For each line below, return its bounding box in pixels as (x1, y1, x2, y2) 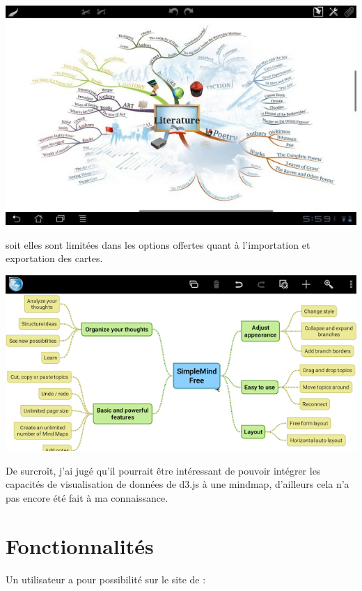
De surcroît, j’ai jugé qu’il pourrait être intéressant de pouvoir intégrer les (6, 463, 321, 477)
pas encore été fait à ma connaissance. (6, 490, 168, 505)
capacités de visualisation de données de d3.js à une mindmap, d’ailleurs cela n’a (6, 477, 349, 491)
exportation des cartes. (6, 251, 103, 266)
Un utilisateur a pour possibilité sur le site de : (6, 571, 206, 586)
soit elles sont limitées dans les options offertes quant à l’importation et (6, 237, 310, 252)
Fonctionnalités (6, 531, 154, 560)
